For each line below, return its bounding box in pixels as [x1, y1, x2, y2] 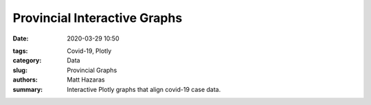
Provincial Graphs [67, 66, 117, 74]
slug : [12, 66, 27, 74]
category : [12, 56, 42, 65]
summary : [12, 85, 43, 93]
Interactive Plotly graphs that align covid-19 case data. [67, 85, 221, 93]
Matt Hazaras [67, 75, 105, 84]
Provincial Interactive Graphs [12, 10, 183, 25]
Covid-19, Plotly [67, 47, 112, 55]
